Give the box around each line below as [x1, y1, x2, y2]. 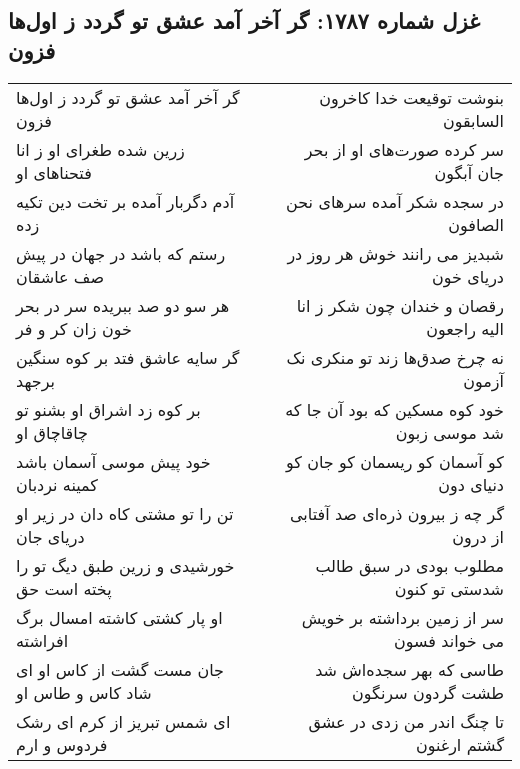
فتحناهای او [16, 160, 92, 184]
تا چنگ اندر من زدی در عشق [308, 709, 504, 733]
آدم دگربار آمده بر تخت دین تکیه [16, 189, 235, 213]
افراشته [16, 628, 69, 652]
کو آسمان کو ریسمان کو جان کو [285, 449, 504, 473]
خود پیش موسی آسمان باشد [16, 449, 211, 473]
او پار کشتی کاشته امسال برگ [16, 605, 223, 629]
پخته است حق [16, 576, 112, 600]
